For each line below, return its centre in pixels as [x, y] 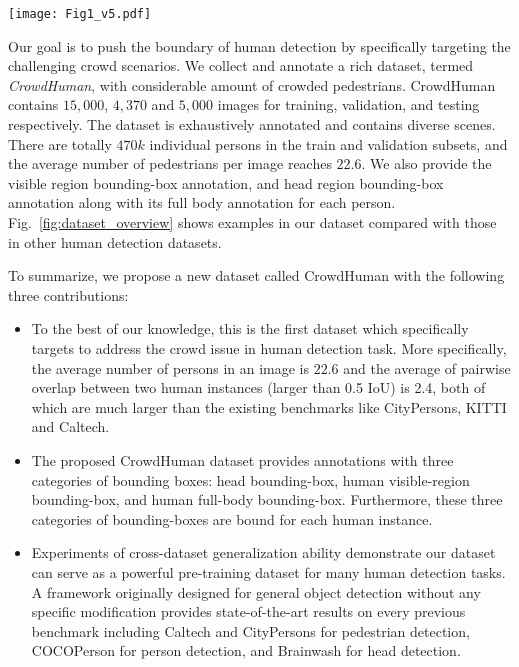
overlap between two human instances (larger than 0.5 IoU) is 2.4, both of [258, 387]
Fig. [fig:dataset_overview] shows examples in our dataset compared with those [252, 222]
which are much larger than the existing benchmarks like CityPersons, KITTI [269, 406]
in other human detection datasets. [115, 241]
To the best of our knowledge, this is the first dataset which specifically [250, 328]
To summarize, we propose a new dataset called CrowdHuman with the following [256, 275]
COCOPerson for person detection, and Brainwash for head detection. [246, 650]
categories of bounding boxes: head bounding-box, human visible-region [250, 479]
